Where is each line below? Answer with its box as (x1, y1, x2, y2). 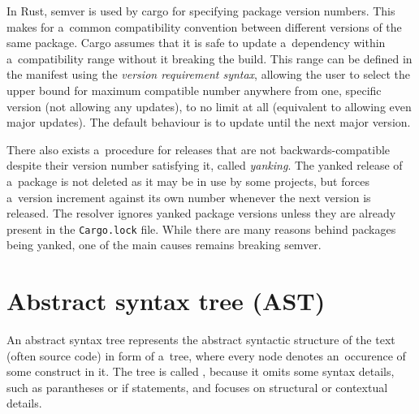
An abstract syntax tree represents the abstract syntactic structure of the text (6, 331, 395, 348)
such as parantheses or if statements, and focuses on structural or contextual (6, 378, 388, 395)
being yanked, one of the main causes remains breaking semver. (6, 236, 322, 253)
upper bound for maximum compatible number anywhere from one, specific (6, 81, 382, 98)
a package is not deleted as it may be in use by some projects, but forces (6, 172, 369, 189)
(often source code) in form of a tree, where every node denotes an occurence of (6, 347, 406, 364)
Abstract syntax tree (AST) (6, 284, 326, 317)
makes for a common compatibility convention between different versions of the (6, 18, 402, 35)
